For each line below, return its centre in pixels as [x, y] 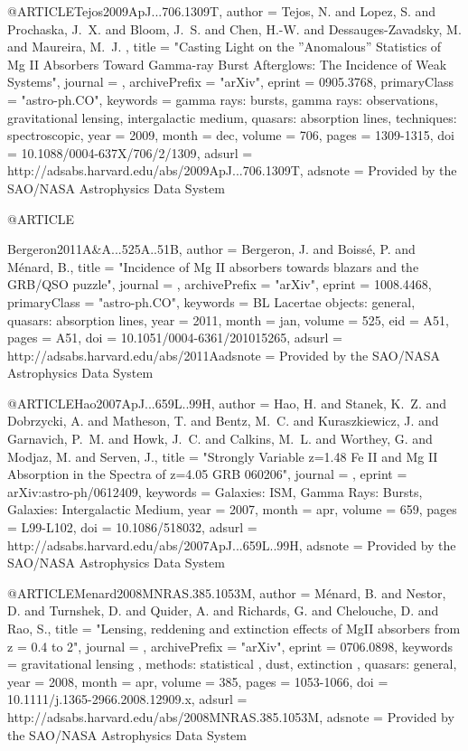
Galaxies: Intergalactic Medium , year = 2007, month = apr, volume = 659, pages [232, 509]
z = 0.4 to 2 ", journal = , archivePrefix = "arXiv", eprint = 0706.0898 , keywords [230, 646]
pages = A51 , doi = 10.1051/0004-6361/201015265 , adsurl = [175, 338]
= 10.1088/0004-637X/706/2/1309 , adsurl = [130, 152]
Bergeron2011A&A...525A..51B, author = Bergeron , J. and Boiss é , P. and [211, 249]
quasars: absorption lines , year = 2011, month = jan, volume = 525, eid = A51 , [228, 319]
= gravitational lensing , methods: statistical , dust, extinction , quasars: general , [232, 664]
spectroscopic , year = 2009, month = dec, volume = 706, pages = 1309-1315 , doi [231, 135]
